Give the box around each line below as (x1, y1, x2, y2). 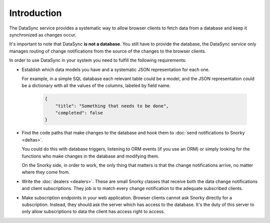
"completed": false (55, 110, 103, 116)
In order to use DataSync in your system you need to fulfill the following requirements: (9, 57, 187, 63)
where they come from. (21, 169, 70, 175)
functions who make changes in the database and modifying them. (21, 153, 159, 159)
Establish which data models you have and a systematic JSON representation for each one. (21, 66, 210, 72)
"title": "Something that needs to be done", (55, 103, 169, 108)
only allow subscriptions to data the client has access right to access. (21, 208, 165, 214)
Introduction (9, 7, 62, 18)
